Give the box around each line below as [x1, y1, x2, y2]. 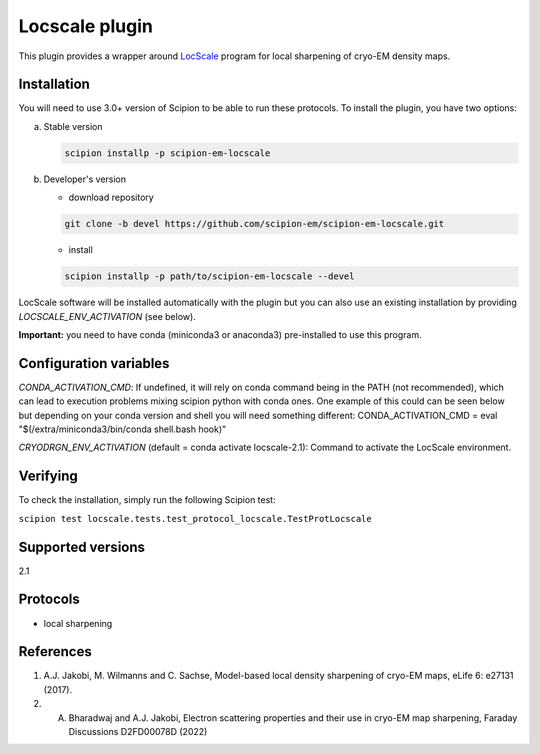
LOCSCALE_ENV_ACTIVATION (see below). [18, 310, 197, 322]
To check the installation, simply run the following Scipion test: [18, 494, 276, 506]
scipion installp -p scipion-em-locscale [64, 147, 271, 159]
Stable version [43, 120, 104, 132]
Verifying [18, 468, 79, 485]
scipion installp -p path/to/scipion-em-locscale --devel [64, 271, 355, 282]
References [18, 643, 92, 660]
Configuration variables [18, 355, 170, 372]
